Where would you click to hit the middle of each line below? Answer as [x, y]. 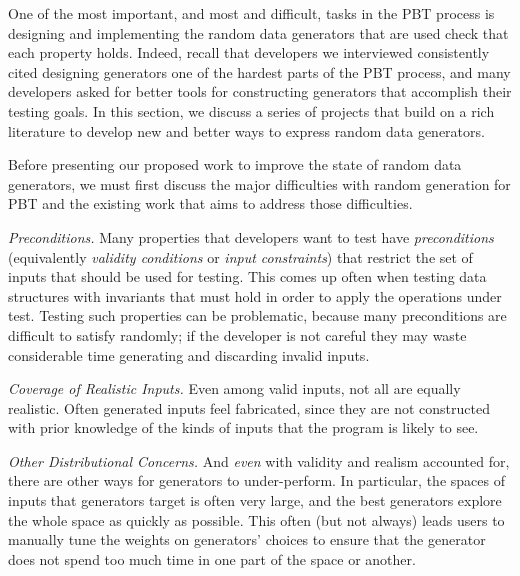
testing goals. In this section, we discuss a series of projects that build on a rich [251, 110]
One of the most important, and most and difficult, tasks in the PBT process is [251, 13]
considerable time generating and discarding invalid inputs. [189, 354]
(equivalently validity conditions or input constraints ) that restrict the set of [240, 256]
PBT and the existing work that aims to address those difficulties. [210, 203]
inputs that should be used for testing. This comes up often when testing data [247, 276]
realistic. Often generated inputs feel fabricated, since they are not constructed [249, 407]
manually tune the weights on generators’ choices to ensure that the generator [247, 539]
